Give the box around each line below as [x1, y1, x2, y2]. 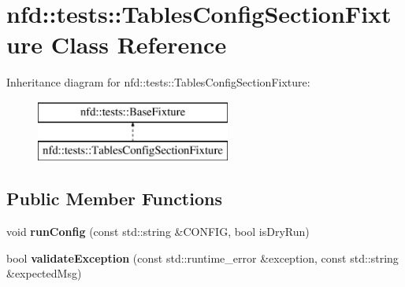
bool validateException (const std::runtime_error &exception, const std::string [6, 249, 399, 266]
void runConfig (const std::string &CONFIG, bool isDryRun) [6, 223, 310, 240]
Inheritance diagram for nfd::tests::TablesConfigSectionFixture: [6, 74, 310, 90]
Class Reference [50, 28, 227, 61]
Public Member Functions [6, 186, 222, 211]
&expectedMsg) [6, 265, 82, 281]
